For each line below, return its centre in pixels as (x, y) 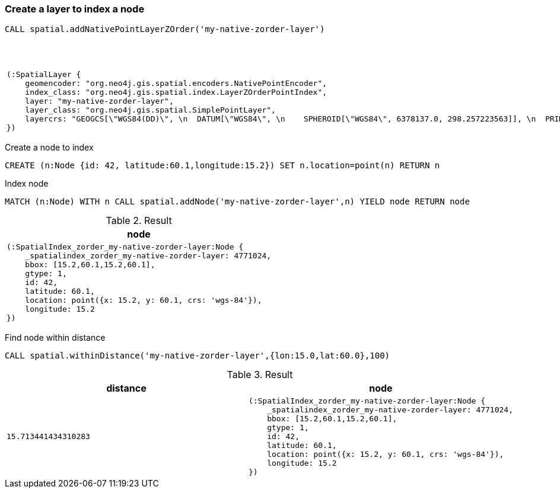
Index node (27, 184)
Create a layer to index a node (75, 9)
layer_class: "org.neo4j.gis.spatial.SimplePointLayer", (150, 110)
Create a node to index (49, 148)
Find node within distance (55, 338)
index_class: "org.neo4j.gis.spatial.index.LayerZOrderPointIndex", (176, 92)
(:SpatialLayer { (44, 75)
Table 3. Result (260, 375)
